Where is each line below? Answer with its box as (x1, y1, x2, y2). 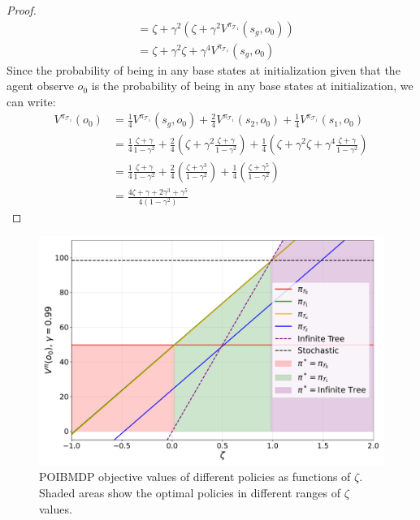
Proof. (6, 2, 37, 18)
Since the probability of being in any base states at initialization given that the (6, 61, 401, 78)
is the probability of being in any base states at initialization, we (91, 77, 414, 94)
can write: (6, 92, 56, 110)
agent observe (6, 77, 74, 94)
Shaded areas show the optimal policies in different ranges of (39, 483, 341, 501)
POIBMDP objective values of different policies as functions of (39, 468, 351, 485)
